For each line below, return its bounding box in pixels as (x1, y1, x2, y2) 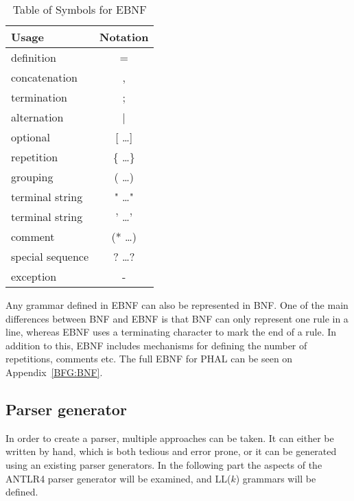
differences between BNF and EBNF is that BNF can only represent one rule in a (5, 311, 349, 325)
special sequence (11, 248, 89, 264)
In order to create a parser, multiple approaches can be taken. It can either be (5, 430, 334, 445)
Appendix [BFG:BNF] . (5, 364, 103, 379)
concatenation (11, 69, 78, 85)
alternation (11, 109, 64, 125)
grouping (11, 169, 54, 185)
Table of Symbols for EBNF (12, 1, 147, 17)
